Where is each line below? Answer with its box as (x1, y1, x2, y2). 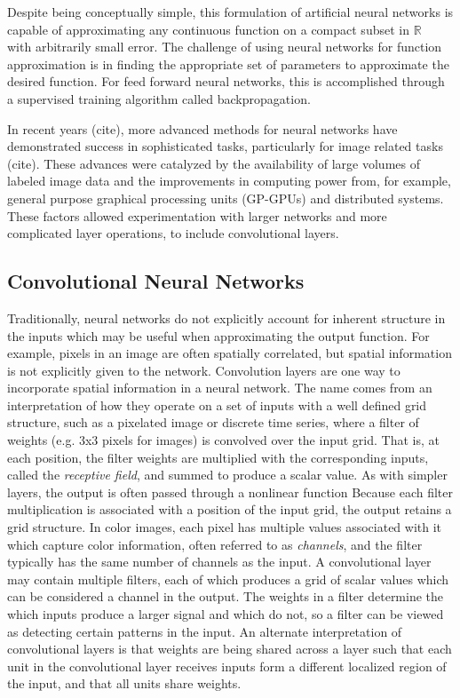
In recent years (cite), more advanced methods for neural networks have (7, 119, 398, 138)
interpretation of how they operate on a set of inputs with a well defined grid (7, 395, 427, 414)
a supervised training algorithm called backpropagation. (7, 89, 311, 107)
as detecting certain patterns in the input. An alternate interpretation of (7, 622, 402, 640)
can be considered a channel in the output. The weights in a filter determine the (7, 587, 444, 606)
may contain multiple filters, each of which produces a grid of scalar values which (7, 569, 449, 588)
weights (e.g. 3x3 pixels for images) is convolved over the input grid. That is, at (7, 431, 440, 449)
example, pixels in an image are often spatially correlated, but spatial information (7, 344, 452, 362)
